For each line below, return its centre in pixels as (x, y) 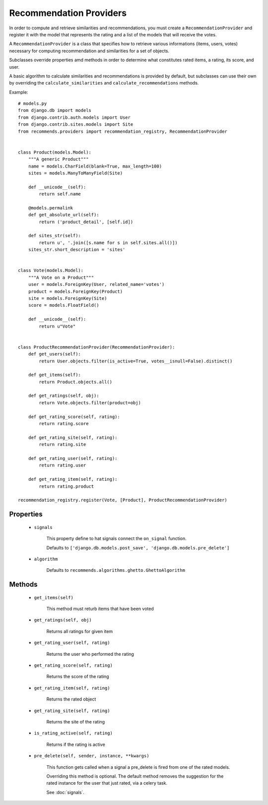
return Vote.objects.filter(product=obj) (90, 402)
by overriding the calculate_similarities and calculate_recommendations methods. (104, 83)
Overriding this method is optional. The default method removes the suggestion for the (135, 776)
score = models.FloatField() (64, 305)
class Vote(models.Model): (51, 270)
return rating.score (64, 424)
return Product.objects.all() (76, 382)
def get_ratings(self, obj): (64, 396)
